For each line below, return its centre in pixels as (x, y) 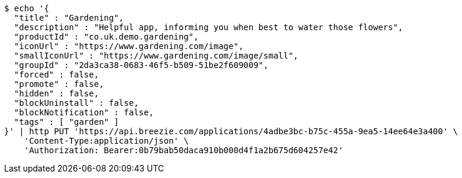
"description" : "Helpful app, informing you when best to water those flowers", (209, 27)
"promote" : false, (59, 84)
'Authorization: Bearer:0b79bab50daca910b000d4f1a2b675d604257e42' (184, 150)
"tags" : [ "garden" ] (66, 122)
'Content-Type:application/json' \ (106, 141)
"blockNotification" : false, (84, 112)
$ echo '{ (27, 8)
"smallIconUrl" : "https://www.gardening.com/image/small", (156, 56)
